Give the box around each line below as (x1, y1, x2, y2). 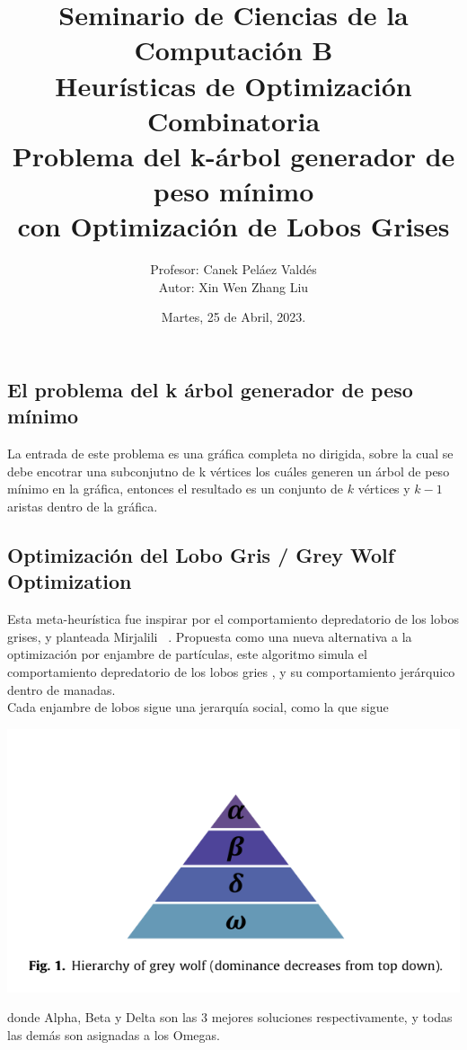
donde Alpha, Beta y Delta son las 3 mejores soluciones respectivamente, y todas (7, 1008, 453, 1027)
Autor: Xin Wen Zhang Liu (158, 277, 309, 296)
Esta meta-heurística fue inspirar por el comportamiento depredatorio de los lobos (7, 610, 459, 628)
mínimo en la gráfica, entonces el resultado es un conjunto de (7, 479, 344, 498)
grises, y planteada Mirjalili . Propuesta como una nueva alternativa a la (7, 627, 412, 645)
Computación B (134, 31, 333, 68)
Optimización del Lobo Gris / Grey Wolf (7, 541, 395, 568)
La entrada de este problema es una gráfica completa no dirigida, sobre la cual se (7, 444, 454, 463)
